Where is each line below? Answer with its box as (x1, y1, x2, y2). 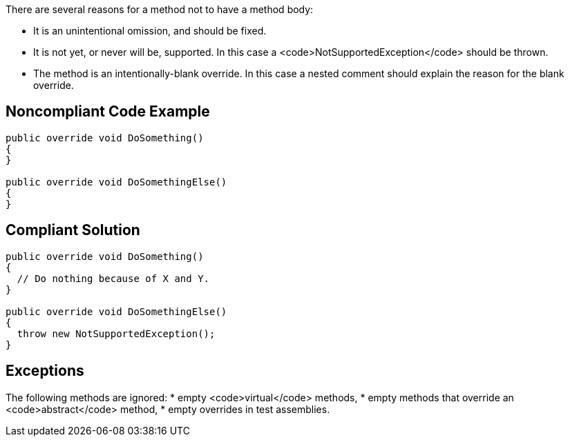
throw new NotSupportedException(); (17, 328, 216, 339)
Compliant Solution (6, 221, 140, 239)
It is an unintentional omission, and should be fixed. (33, 25, 267, 37)
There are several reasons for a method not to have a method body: (6, 3, 314, 15)
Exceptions (6, 362, 84, 380)
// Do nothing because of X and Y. (17, 272, 210, 284)
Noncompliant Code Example (6, 103, 210, 121)
